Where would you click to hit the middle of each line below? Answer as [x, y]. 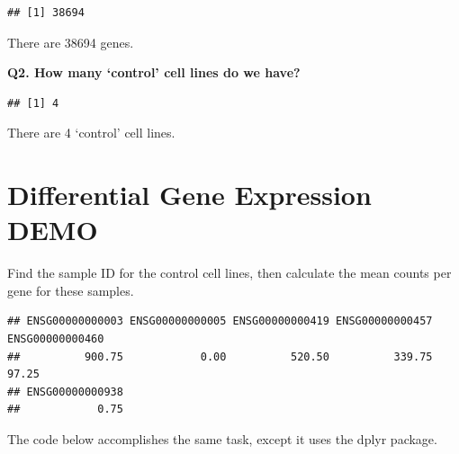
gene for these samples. [71, 290]
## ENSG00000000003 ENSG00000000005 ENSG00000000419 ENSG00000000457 [220, 321]
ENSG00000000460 [56, 339]
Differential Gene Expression [189, 195]
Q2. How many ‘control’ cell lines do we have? [154, 72]
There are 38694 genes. [71, 42]
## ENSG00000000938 [65, 392]
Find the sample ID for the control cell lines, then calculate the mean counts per [229, 273]
